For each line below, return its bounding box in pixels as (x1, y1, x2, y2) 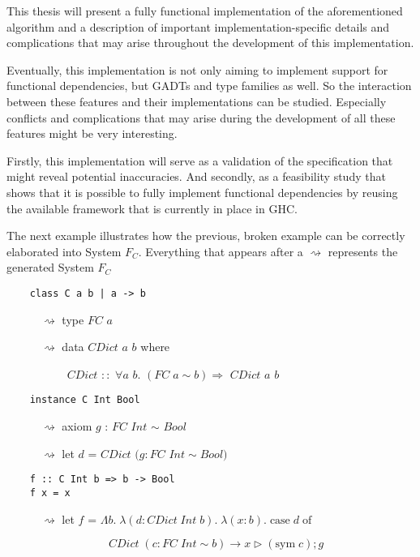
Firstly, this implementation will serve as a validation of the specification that (6, 152, 393, 169)
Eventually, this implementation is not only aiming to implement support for (6, 61, 388, 78)
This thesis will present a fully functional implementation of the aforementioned (6, 2, 403, 19)
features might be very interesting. (6, 125, 178, 142)
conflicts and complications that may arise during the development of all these (6, 109, 396, 126)
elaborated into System (6, 242, 122, 259)
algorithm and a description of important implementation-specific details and (6, 18, 390, 35)
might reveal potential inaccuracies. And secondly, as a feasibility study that (6, 168, 386, 185)
